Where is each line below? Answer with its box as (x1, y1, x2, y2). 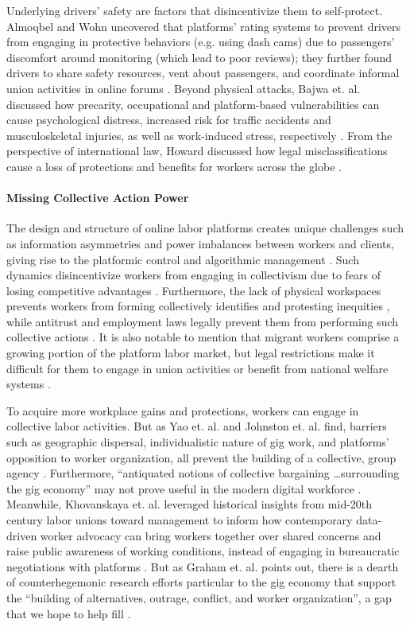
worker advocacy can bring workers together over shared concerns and (40, 527, 381, 543)
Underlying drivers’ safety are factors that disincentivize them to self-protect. (6, 2, 383, 18)
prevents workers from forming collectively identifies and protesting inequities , (6, 298, 390, 314)
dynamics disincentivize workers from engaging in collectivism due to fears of (6, 267, 381, 283)
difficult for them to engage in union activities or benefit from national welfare (6, 360, 389, 376)
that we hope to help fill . (6, 605, 131, 621)
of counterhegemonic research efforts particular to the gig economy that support (6, 574, 396, 590)
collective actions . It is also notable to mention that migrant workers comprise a (6, 329, 400, 345)
